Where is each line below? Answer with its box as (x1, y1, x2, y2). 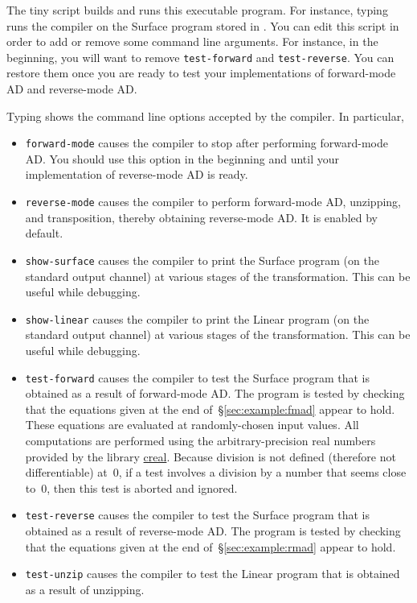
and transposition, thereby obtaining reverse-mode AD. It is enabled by (25, 209, 378, 225)
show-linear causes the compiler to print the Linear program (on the (25, 310, 370, 327)
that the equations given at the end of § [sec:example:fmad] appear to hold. (25, 400, 395, 417)
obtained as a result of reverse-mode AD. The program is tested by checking (25, 522, 401, 539)
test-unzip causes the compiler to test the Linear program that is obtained (25, 565, 400, 582)
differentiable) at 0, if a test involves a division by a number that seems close (25, 464, 407, 481)
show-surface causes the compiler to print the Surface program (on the (25, 251, 379, 268)
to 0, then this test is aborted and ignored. (25, 479, 238, 496)
